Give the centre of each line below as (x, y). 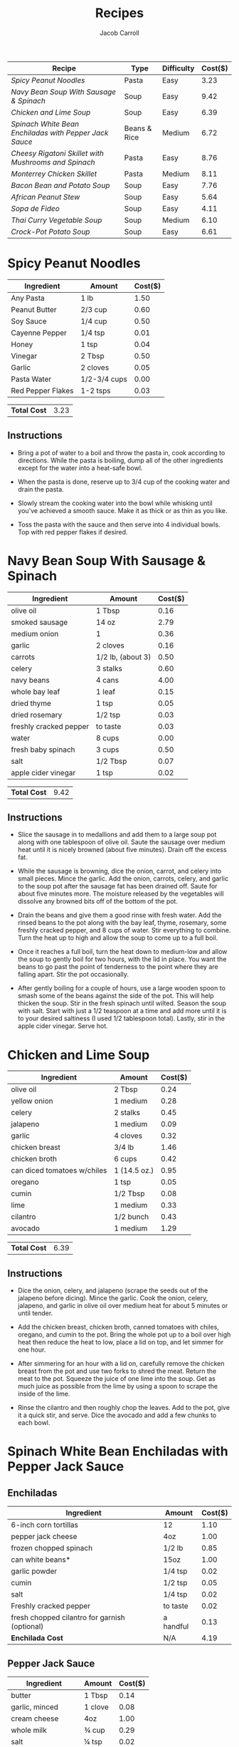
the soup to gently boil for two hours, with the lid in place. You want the (122, 959)
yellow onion (32, 1101)
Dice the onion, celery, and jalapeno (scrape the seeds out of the (113, 1290)
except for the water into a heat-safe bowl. (80, 467)
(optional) (27, 1627)
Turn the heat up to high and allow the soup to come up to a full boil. (118, 938)
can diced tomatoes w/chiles (59, 1171)
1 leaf (106, 691)
